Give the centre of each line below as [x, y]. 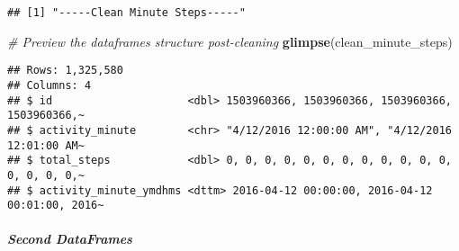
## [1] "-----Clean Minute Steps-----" [126, 13]
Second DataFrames [70, 239]
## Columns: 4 [49, 85]
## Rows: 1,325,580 [65, 71]
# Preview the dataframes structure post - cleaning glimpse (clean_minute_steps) [230, 41]
